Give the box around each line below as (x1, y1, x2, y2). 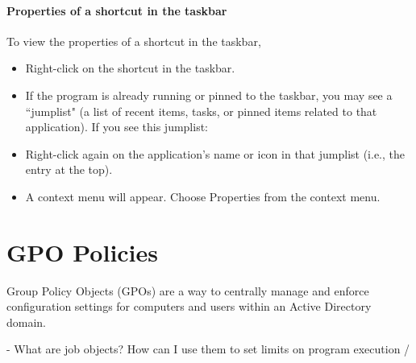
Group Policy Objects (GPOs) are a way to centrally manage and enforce (6, 282, 369, 299)
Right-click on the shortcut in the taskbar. (25, 60, 235, 76)
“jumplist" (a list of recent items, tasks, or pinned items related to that (25, 102, 377, 119)
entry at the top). (25, 161, 113, 178)
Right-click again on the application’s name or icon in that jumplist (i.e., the (25, 145, 405, 162)
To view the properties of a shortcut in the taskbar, (6, 32, 261, 49)
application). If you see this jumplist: (25, 118, 208, 135)
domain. (6, 313, 47, 330)
